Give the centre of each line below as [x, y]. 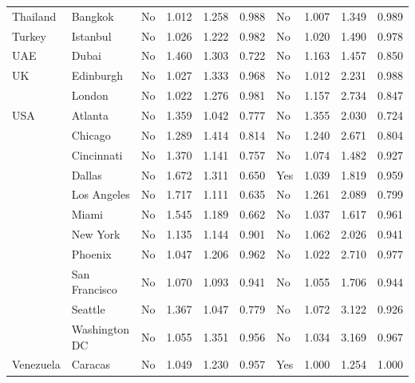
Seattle [88, 309]
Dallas [87, 174]
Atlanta [90, 115]
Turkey [29, 36]
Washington [101, 329]
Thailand [34, 16]
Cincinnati [97, 154]
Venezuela [36, 364]
